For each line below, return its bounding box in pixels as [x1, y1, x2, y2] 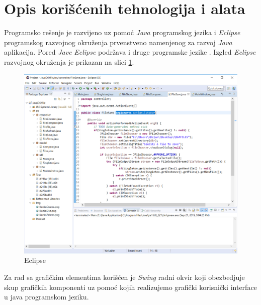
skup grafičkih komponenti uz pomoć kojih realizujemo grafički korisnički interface [4, 281, 257, 292]
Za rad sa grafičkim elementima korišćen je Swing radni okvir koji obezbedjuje [4, 272, 245, 282]
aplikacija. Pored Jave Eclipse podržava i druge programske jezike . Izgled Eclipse [4, 47, 256, 57]
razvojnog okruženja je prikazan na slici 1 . [4, 56, 134, 67]
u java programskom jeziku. [4, 291, 89, 302]
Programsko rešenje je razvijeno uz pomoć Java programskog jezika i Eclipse [4, 27, 240, 38]
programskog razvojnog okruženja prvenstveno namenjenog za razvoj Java [4, 37, 232, 47]
